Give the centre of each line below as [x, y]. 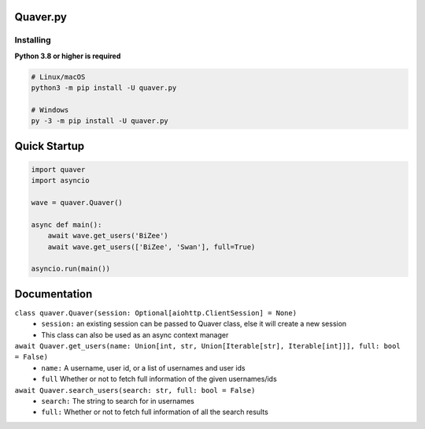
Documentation [54, 294]
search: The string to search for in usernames [118, 401]
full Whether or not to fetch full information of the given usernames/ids [159, 379]
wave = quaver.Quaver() [77, 203]
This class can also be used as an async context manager [135, 334]
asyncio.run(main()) [70, 269]
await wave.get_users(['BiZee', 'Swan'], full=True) [152, 247]
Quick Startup [50, 146]
